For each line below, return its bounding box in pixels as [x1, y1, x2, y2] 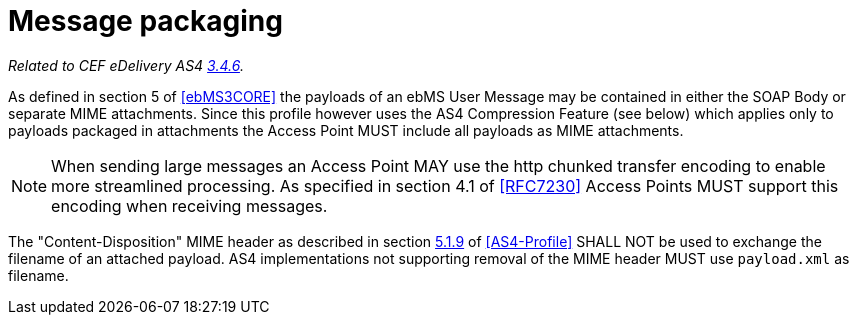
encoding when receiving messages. [51, 195, 328, 216]
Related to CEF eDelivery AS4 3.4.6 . [8, 56, 244, 74]
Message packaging [8, 4, 283, 38]
